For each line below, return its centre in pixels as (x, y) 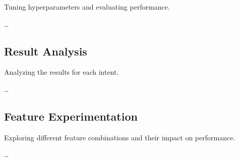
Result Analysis (46, 51)
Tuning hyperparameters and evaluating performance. (87, 7)
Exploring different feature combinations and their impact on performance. (120, 137)
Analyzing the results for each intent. (62, 72)
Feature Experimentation (71, 116)
